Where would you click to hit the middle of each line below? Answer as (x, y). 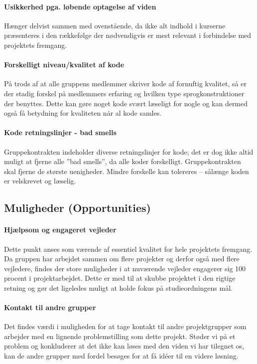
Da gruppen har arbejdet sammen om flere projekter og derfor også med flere (122, 259)
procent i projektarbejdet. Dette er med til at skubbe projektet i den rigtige (120, 278)
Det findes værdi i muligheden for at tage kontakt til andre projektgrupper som (125, 326)
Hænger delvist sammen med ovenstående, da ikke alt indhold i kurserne (115, 25)
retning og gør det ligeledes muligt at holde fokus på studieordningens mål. (118, 287)
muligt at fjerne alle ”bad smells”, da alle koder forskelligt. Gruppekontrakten (123, 161)
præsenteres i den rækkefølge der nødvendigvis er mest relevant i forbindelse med (128, 35)
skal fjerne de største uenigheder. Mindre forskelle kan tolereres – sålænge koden (127, 171)
